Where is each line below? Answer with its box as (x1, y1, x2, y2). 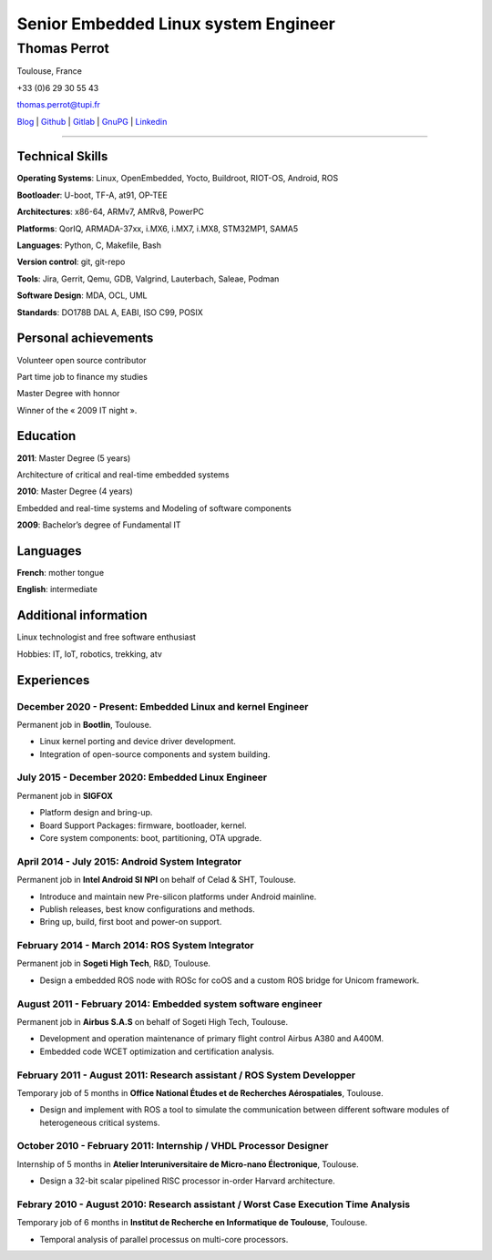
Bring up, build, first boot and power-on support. (39, 917, 222, 927)
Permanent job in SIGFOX (16, 790, 113, 801)
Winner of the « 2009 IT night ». (16, 405, 138, 415)
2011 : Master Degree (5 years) (16, 452, 131, 464)
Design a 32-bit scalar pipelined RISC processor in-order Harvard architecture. (39, 1175, 336, 1186)
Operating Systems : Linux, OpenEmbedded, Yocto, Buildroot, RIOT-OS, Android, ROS (16, 173, 339, 184)
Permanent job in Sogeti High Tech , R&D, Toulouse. (16, 958, 211, 969)
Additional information (16, 608, 148, 623)
